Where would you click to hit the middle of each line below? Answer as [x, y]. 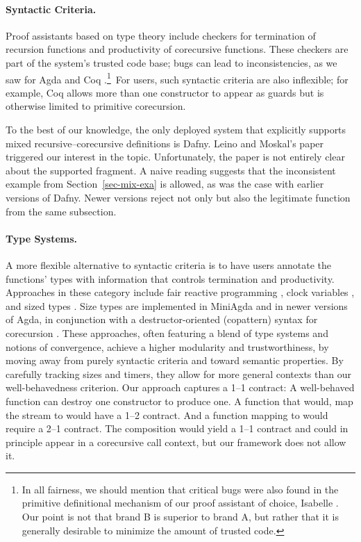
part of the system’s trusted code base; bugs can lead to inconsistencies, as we [171, 62]
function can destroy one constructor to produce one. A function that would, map [179, 401]
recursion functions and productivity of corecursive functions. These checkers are [177, 49]
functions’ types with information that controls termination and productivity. [170, 278]
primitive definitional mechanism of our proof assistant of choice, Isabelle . [180, 503]
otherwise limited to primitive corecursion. [96, 106]
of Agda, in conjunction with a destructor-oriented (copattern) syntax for [162, 319]
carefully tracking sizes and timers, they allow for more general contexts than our [178, 373]
